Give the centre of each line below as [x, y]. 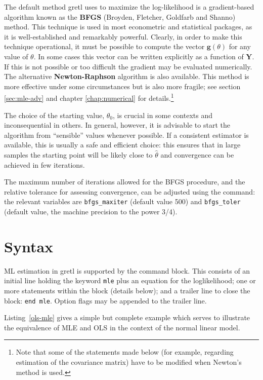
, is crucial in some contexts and [163, 115]
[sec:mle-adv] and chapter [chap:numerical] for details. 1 [89, 97]
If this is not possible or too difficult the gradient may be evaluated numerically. [128, 66]
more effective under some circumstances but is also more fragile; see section [122, 86]
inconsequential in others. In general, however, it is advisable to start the [117, 125]
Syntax [29, 246]
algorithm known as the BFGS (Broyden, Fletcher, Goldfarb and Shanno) [120, 16]
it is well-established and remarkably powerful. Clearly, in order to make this [123, 36]
